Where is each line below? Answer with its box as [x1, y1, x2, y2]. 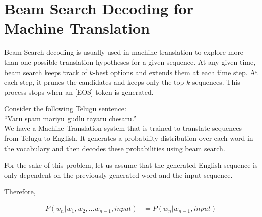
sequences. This [192, 77, 240, 87]
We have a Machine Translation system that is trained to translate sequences [4, 123, 242, 133]
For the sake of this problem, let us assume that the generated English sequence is [4, 160, 258, 170]
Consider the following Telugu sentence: [4, 103, 126, 114]
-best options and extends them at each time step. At [93, 66, 258, 77]
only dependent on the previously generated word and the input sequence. [4, 169, 233, 180]
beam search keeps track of [4, 66, 87, 77]
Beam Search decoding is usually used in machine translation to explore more [4, 47, 244, 57]
